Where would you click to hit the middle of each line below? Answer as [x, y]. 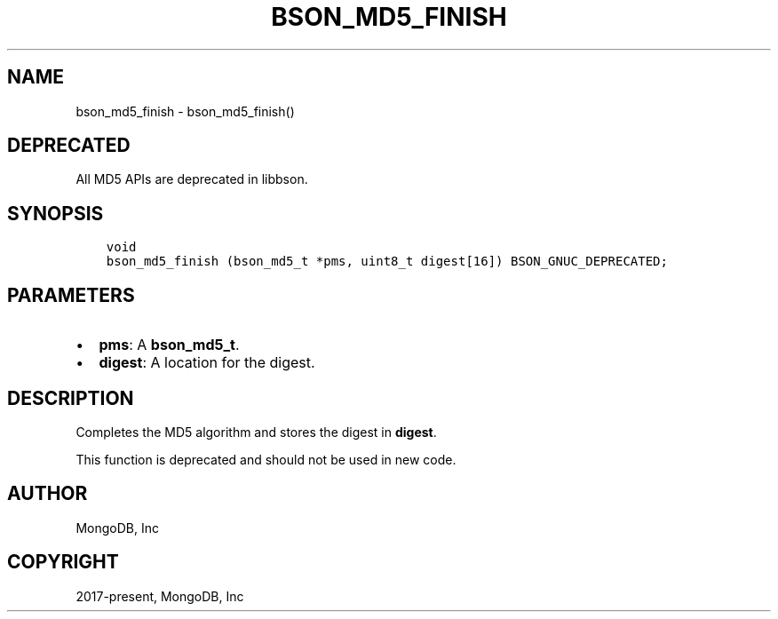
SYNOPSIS [56, 213]
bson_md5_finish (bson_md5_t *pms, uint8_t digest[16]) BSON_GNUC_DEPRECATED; [387, 262]
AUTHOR [48, 494]
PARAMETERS [71, 295]
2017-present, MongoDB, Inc [160, 596]
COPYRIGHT [63, 562]
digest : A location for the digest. [207, 363]
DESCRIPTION [71, 398]
